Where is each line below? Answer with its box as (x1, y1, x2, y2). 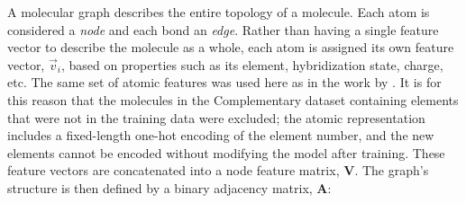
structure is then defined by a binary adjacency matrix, (7, 178, 313, 197)
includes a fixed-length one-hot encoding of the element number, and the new (7, 126, 434, 145)
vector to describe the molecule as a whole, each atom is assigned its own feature (7, 38, 454, 57)
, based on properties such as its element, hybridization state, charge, (60, 55, 443, 74)
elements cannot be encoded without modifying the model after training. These (7, 143, 445, 162)
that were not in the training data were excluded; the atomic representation (7, 108, 425, 127)
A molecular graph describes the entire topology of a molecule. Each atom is (7, 3, 430, 21)
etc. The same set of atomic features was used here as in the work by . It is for (7, 73, 442, 92)
